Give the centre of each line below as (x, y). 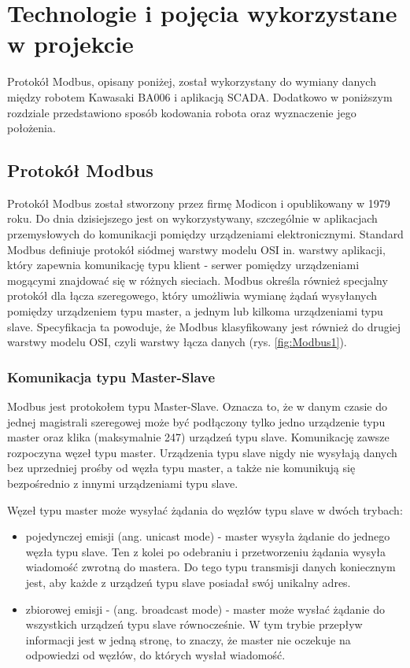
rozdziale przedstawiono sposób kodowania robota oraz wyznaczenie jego (182, 112)
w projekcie (70, 44)
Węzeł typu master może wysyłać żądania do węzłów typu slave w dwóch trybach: (205, 509)
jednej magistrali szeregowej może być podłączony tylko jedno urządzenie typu (196, 421)
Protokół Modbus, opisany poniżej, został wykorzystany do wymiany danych (192, 81)
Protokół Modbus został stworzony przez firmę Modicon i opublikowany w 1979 (199, 203)
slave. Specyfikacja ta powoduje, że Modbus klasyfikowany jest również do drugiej (204, 326)
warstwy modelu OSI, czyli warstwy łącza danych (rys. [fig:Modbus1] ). (177, 342)
